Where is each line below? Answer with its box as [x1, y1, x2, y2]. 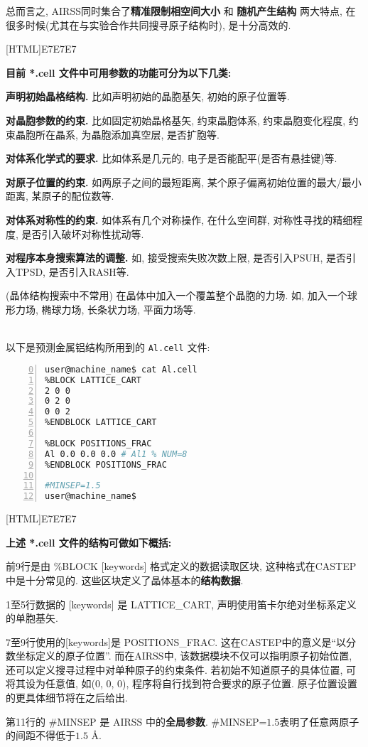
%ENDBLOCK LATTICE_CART [45, 417, 157, 428]
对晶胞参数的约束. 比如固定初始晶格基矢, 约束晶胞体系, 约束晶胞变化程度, [6, 112, 346, 127]
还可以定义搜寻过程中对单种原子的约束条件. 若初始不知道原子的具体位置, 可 [6, 662, 357, 677]
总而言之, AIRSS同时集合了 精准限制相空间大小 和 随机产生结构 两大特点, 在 [6, 4, 356, 18]
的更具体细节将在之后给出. [6, 690, 128, 705]
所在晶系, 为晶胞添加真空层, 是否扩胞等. [35, 127, 220, 141]
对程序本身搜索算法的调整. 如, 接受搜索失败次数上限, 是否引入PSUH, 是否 [6, 250, 347, 265]
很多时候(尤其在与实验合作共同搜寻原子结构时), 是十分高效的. [6, 17, 291, 32]
